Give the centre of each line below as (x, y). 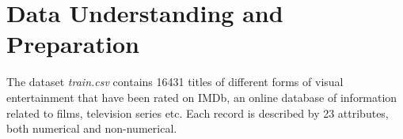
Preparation (73, 44)
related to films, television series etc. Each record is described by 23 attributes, (198, 113)
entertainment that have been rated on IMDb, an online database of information (202, 97)
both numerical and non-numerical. (92, 128)
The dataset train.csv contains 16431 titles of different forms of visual (175, 82)
